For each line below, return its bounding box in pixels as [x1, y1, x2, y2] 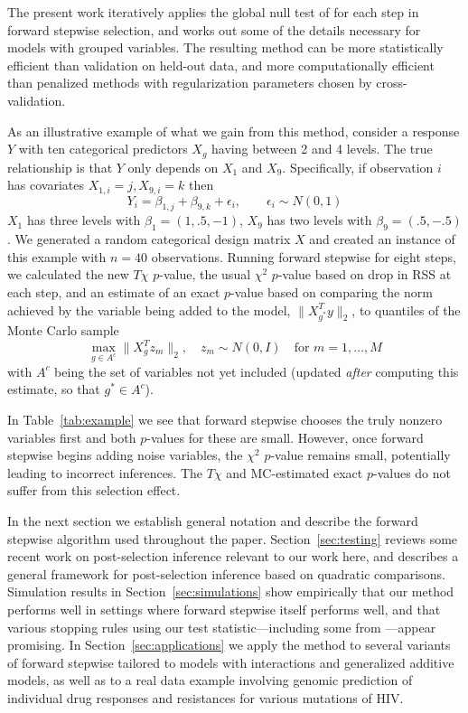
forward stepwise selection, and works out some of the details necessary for [7, 20, 421, 39]
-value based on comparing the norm [230, 283, 433, 302]
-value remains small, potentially [270, 446, 451, 464]
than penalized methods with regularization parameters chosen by [7, 73, 372, 92]
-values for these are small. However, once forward [146, 427, 424, 446]
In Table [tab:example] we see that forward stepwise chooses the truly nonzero [7, 409, 443, 428]
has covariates [7, 175, 84, 194]
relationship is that [7, 157, 113, 176]
